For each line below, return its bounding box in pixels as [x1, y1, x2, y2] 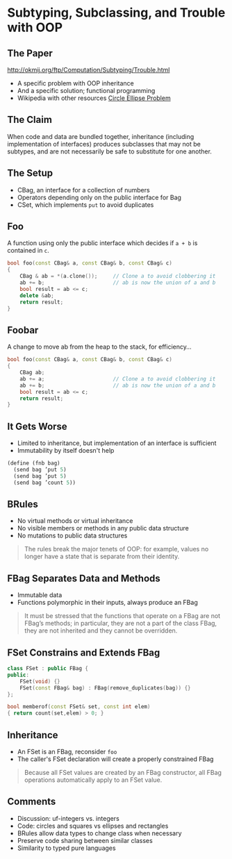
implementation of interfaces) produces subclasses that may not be [7, 140, 201, 148]
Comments [7, 796, 56, 808]
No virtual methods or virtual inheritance [17, 517, 133, 525]
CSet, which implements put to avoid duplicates [17, 200, 154, 209]
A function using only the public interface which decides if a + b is [7, 239, 198, 247]
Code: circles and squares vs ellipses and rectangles [17, 822, 169, 830]
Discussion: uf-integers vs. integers [17, 814, 119, 822]
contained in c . [7, 247, 50, 255]
